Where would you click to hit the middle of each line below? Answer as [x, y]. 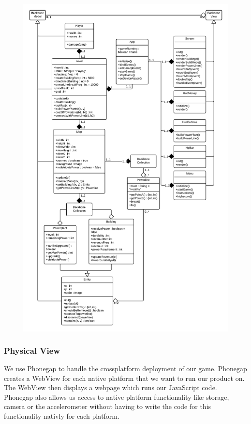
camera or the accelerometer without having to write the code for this [108, 406]
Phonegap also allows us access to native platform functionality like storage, [117, 397]
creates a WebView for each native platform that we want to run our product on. [124, 378]
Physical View [32, 350]
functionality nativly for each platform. [62, 416]
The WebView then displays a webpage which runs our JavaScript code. [111, 387]
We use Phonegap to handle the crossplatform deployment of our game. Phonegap [125, 369]
